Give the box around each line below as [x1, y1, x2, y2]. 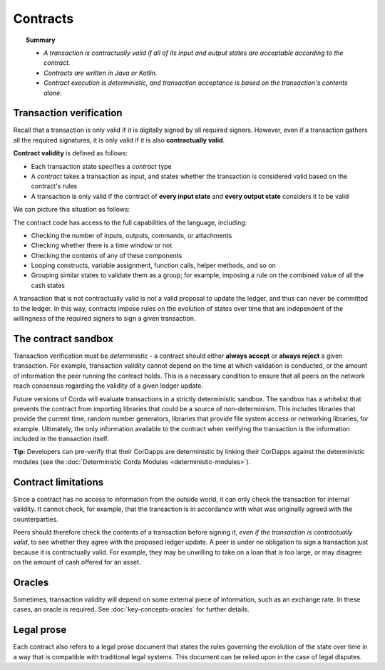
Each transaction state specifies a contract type [31, 162, 173, 170]
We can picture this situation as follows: [13, 205, 130, 214]
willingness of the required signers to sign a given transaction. [13, 314, 196, 323]
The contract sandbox [13, 332, 114, 345]
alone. [43, 88, 62, 97]
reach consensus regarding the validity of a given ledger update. [13, 381, 203, 390]
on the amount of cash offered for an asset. [13, 558, 141, 567]
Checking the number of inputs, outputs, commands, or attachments [31, 231, 232, 239]
